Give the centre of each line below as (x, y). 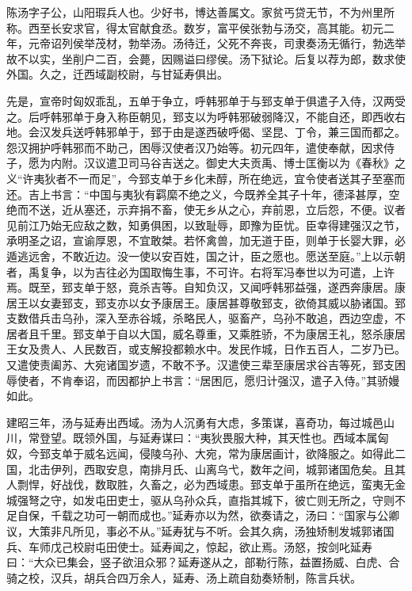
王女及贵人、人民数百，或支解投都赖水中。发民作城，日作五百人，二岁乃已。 (206, 349)
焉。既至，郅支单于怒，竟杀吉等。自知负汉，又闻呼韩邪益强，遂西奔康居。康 (206, 287)
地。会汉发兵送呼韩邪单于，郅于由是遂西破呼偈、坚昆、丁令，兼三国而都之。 (206, 132)
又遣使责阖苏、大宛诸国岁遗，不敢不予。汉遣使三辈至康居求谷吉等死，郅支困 (206, 365)
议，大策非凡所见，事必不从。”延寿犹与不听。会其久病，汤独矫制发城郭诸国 (200, 531)
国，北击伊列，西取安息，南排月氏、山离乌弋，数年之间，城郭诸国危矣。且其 (206, 469)
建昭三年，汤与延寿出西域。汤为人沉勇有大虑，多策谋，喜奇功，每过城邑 (195, 422)
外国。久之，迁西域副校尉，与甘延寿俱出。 (117, 74)
